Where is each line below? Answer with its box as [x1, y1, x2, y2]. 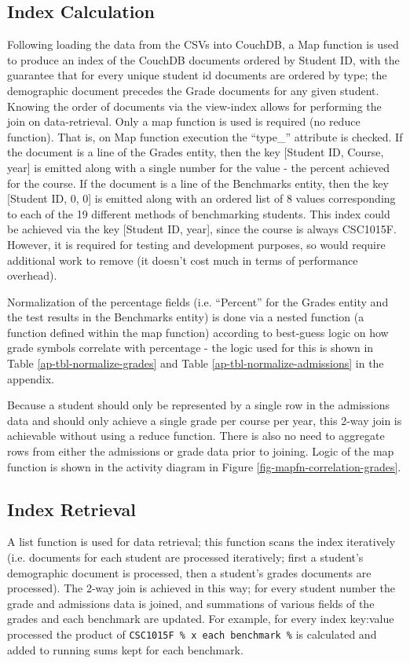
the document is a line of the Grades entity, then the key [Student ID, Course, [7, 144, 384, 160]
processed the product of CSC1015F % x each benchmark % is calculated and [7, 626, 377, 642]
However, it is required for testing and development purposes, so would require [7, 236, 386, 252]
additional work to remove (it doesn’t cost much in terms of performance [7, 251, 358, 268]
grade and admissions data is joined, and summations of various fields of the [7, 595, 375, 611]
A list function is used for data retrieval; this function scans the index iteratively [7, 533, 396, 550]
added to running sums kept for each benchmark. [7, 641, 243, 658]
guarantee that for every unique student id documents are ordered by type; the [7, 67, 387, 83]
